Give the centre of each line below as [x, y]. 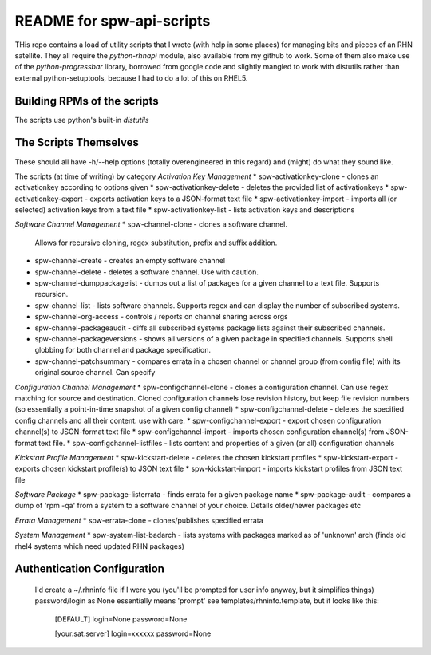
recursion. [51, 294]
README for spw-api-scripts [113, 21]
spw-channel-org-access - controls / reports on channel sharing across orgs [161, 317]
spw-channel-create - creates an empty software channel [130, 261]
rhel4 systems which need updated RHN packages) [100, 546]
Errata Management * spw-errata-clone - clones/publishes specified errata [139, 520]
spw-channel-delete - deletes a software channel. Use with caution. [146, 272]
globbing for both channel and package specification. [123, 350]
